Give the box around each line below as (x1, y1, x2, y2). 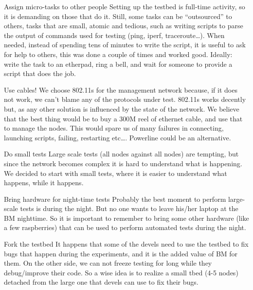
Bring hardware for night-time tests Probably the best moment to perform (4, 193, 226, 204)
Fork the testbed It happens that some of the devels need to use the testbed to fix (4, 239, 249, 249)
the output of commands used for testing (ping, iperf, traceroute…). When (4, 30, 225, 40)
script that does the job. (4, 68, 76, 78)
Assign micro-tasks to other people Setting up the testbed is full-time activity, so (4, 1, 245, 11)
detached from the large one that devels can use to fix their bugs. (4, 277, 199, 287)
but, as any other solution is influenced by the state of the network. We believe (4, 103, 239, 114)
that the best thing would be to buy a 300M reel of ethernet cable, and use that (4, 113, 243, 123)
